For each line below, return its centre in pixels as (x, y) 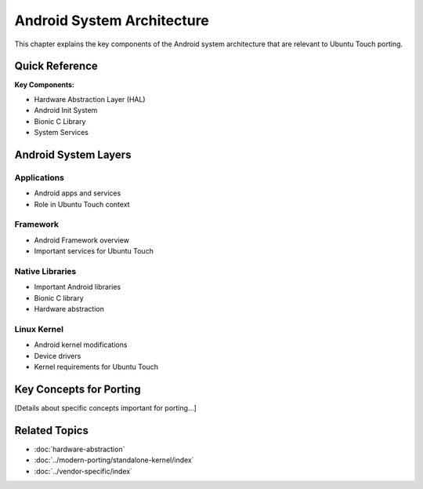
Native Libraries (45, 271)
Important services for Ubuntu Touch (94, 251)
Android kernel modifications (81, 345)
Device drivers (58, 356)
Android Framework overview (81, 240)
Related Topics (52, 431)
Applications (39, 177)
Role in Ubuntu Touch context (82, 204)
